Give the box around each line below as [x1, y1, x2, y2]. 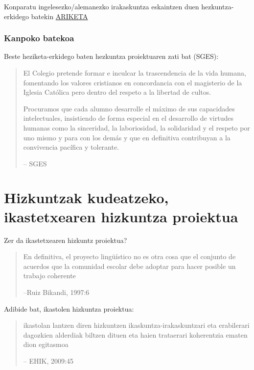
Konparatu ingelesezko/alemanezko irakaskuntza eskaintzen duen [4, 1, 199, 11]
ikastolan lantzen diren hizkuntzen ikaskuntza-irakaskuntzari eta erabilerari [23, 320, 250, 330]
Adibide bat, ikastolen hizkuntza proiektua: [4, 303, 134, 314]
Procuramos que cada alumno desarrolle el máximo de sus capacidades [23, 103, 235, 113]
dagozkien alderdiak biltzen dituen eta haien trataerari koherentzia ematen [23, 329, 248, 340]
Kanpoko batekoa [4, 32, 74, 44]
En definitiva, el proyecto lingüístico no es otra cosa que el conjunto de [23, 251, 236, 262]
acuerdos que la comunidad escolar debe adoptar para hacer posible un [23, 261, 236, 271]
